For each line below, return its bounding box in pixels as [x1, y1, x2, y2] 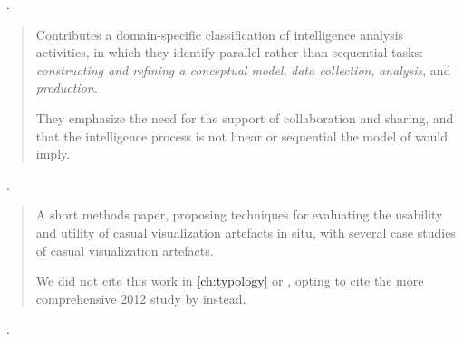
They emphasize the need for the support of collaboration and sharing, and [35, 108, 454, 127]
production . [35, 78, 98, 97]
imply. [35, 144, 71, 163]
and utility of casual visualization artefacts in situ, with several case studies [35, 222, 456, 241]
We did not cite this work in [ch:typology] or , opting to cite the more [35, 271, 424, 290]
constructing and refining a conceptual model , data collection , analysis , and [35, 60, 451, 79]
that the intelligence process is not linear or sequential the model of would [35, 126, 449, 145]
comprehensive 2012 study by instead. [35, 288, 246, 307]
